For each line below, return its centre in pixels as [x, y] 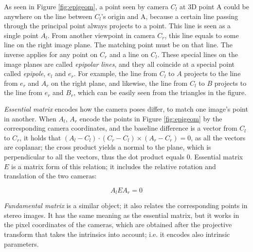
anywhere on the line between [48, 16]
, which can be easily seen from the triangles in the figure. [160, 92]
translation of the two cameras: [50, 176]
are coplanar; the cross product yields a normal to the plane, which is [108, 147]
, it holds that [40, 137]
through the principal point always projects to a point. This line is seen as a [117, 26]
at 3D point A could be [215, 6]
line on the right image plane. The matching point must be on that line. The [118, 45]
